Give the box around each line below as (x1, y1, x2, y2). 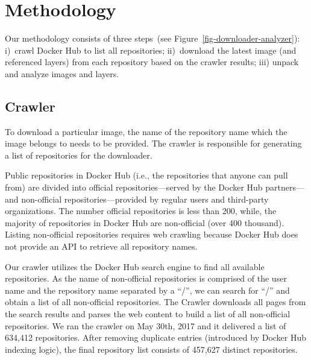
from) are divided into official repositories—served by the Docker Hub (5, 181, 263, 194)
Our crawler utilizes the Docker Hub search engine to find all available (5, 260, 265, 273)
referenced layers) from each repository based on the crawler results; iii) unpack (5, 55, 299, 68)
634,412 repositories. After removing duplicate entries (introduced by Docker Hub (5, 331, 307, 344)
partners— (265, 181, 305, 194)
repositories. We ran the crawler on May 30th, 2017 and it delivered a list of (5, 319, 286, 332)
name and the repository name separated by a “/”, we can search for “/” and (5, 283, 290, 296)
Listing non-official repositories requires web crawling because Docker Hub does (5, 228, 298, 241)
